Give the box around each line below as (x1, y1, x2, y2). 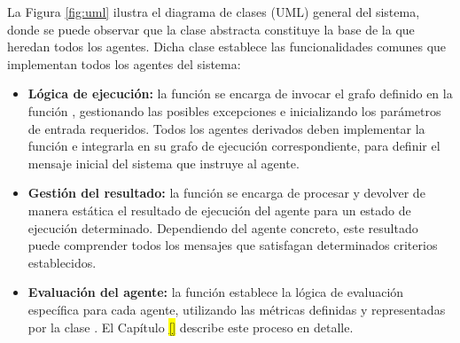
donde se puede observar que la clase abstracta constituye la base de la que (7, 19, 415, 38)
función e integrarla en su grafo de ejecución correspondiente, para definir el (27, 136, 441, 155)
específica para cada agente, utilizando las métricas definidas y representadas (27, 300, 446, 318)
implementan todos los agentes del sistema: (7, 54, 241, 73)
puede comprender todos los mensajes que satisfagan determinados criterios (27, 236, 438, 254)
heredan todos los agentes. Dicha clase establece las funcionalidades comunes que (7, 37, 447, 56)
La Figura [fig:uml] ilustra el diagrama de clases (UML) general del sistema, (7, 3, 420, 20)
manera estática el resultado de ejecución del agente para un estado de (27, 200, 411, 219)
